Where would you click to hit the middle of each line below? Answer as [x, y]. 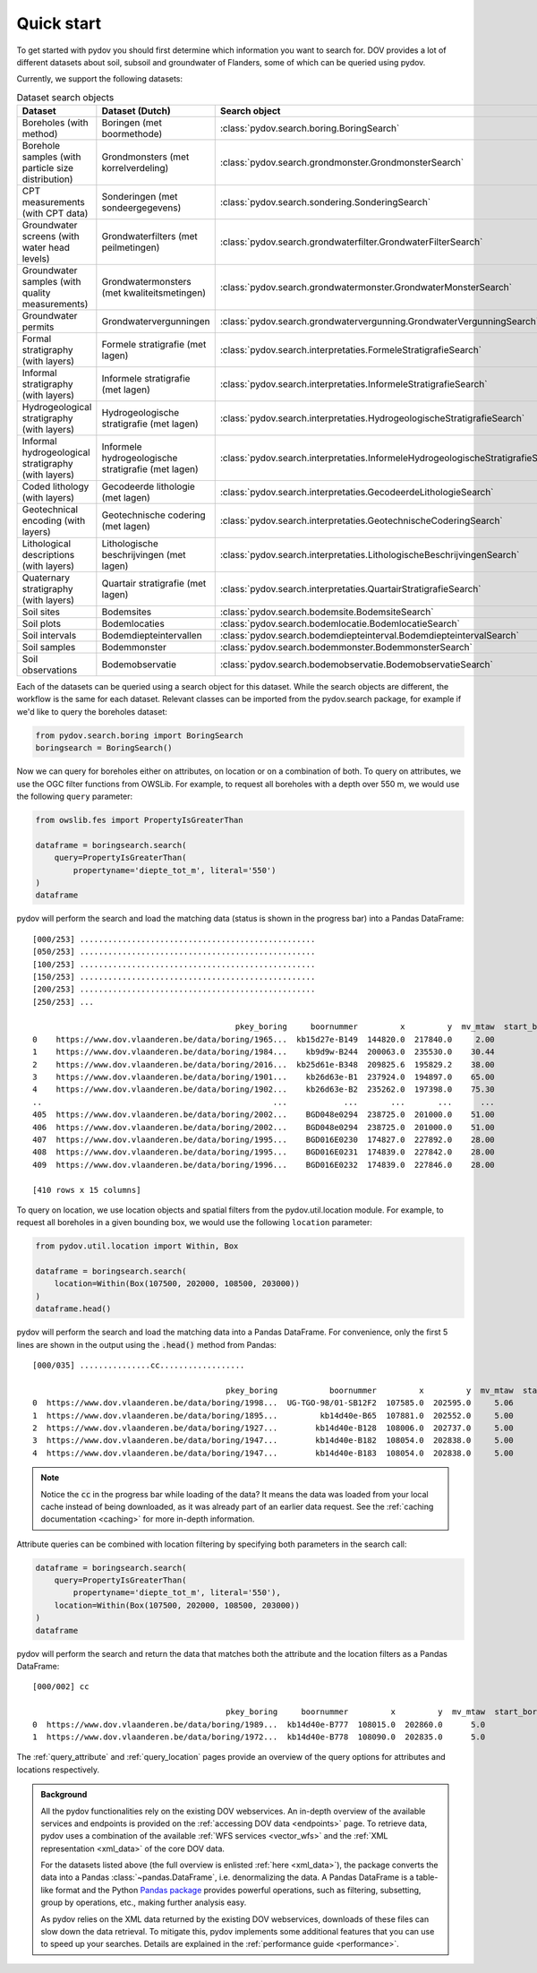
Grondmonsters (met [145, 157]
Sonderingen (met [140, 197]
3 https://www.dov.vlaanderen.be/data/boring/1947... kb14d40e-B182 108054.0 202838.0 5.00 [273, 1441]
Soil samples [49, 648]
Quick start [59, 23]
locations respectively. [58, 1770]
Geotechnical [50, 510]
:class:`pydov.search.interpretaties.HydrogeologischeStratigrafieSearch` [372, 418]
